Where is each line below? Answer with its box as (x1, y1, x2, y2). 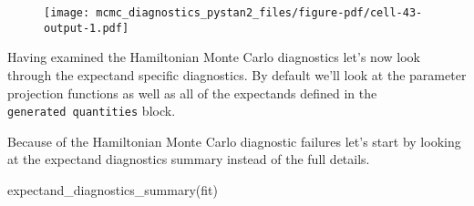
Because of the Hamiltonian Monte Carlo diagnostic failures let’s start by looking (7, 131, 461, 150)
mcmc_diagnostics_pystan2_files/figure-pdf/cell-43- (96, 6, 423, 19)
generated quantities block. (7, 101, 176, 120)
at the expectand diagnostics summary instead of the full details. (7, 149, 370, 169)
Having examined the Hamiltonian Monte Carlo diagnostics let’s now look (7, 47, 420, 67)
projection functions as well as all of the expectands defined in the (7, 83, 377, 102)
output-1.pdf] (44, 21, 129, 35)
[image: (44, 6, 90, 19)
